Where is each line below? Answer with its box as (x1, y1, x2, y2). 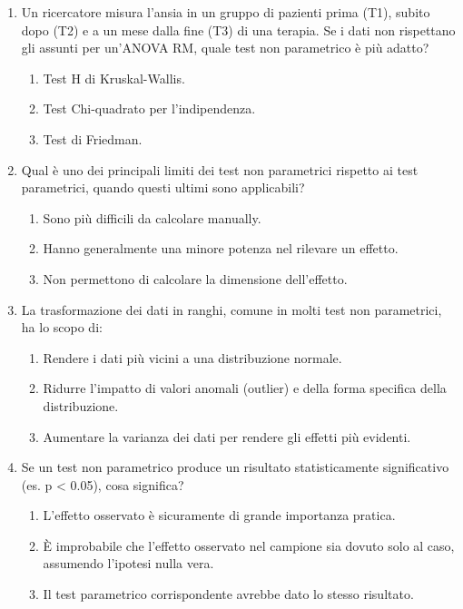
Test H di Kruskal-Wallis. (43, 68, 185, 87)
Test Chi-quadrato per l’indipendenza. (43, 99, 256, 118)
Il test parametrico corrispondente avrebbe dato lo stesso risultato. (43, 584, 414, 604)
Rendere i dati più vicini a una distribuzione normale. (43, 348, 342, 367)
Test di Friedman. (43, 129, 143, 148)
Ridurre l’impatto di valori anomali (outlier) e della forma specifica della (43, 378, 447, 398)
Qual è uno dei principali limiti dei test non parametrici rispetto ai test (21, 160, 419, 179)
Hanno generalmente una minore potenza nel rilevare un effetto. (43, 239, 399, 258)
